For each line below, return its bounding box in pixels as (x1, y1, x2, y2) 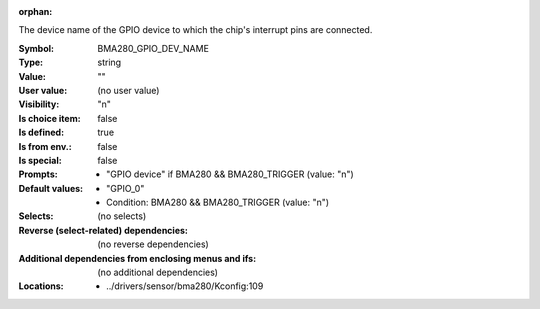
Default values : (18, 182, 84, 194)
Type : (18, 56, 44, 69)
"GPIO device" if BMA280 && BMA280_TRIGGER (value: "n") (106, 168, 354, 180)
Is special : (18, 154, 62, 166)
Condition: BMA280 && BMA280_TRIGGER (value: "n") (106, 196, 330, 209)
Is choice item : (18, 112, 81, 124)
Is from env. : (18, 140, 72, 152)
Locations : (18, 280, 64, 292)
